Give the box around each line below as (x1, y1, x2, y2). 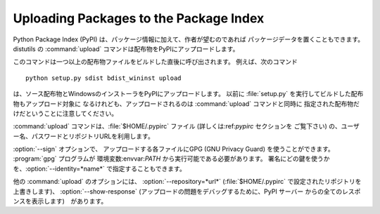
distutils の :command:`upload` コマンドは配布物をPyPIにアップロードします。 (13, 44, 239, 53)
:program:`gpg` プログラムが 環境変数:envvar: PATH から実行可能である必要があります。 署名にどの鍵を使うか (13, 154, 330, 163)
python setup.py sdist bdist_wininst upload (25, 74, 182, 82)
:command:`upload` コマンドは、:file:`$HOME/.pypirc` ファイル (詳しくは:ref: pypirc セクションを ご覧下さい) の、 (13, 122, 341, 131)
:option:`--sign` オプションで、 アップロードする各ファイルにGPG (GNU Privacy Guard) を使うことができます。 (13, 145, 334, 154)
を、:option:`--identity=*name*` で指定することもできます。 (13, 164, 186, 173)
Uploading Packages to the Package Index (13, 11, 265, 26)
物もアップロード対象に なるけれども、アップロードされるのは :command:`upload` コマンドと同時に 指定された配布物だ (13, 99, 360, 108)
